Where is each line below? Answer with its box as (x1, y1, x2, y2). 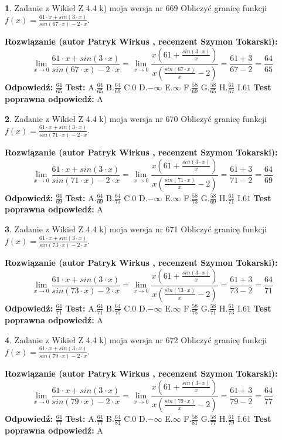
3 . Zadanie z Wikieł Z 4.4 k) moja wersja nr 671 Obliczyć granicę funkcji (5, 222, 267, 235)
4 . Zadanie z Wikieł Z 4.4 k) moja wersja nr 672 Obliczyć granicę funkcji (5, 333, 267, 346)
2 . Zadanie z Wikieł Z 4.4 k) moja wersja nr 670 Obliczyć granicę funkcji (5, 112, 267, 124)
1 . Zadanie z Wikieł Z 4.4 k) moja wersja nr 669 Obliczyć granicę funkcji (5, 2, 267, 13)
